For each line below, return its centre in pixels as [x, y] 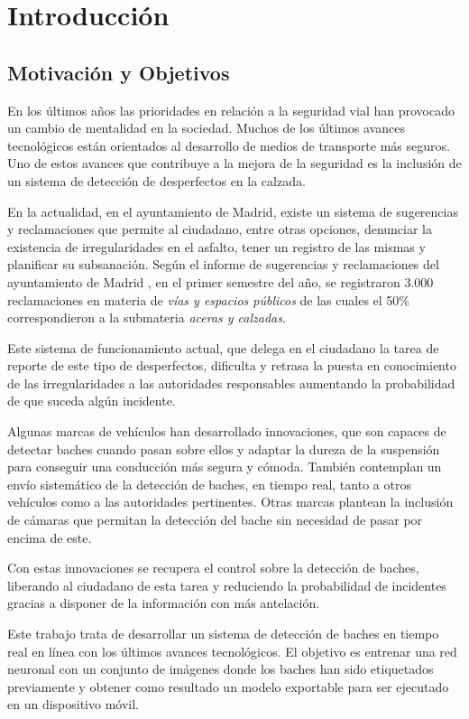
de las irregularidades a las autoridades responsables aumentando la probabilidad [231, 383]
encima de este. [50, 537]
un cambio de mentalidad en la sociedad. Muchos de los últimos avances [206, 128]
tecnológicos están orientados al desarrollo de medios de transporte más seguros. [229, 145]
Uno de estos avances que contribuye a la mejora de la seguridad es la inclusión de [234, 163]
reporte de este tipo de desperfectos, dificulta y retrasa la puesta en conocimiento [232, 365]
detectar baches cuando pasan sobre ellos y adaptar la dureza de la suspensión [224, 448]
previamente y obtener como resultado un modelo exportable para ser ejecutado [228, 686]
